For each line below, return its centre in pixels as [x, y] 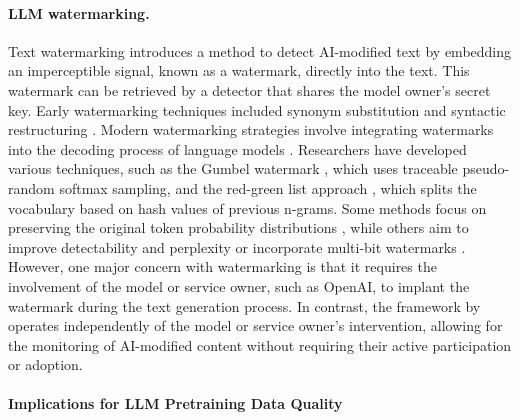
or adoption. [45, 364]
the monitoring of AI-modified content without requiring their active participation [260, 344]
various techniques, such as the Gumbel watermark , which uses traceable [233, 168]
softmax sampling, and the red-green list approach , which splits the [268, 187]
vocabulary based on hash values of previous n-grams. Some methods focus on [247, 207]
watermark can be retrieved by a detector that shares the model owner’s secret [249, 89]
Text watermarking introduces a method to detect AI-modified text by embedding [260, 50]
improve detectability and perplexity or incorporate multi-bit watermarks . [237, 246]
